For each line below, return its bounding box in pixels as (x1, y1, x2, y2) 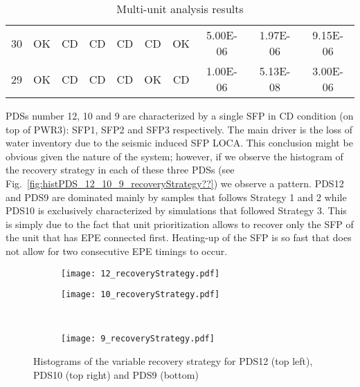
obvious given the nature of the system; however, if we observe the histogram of (6, 149, 343, 163)
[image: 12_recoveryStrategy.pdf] (61, 268, 220, 279)
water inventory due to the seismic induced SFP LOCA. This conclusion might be (6, 135, 353, 150)
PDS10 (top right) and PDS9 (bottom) (33, 367, 199, 381)
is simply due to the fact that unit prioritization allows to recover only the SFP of (6, 216, 354, 231)
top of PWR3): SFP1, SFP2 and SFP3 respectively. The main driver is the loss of (6, 122, 352, 136)
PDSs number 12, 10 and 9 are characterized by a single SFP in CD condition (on (6, 108, 354, 122)
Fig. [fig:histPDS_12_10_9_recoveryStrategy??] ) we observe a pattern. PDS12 (6, 176, 344, 190)
